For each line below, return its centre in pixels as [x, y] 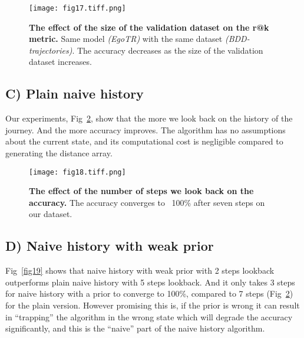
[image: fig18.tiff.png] [77, 172]
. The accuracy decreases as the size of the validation [168, 50]
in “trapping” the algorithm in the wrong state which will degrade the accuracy [149, 316]
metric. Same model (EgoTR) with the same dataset [126, 39]
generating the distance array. [59, 153]
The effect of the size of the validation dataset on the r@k [149, 27]
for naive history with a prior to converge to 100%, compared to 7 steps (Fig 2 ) [149, 293]
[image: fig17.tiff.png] [77, 8]
